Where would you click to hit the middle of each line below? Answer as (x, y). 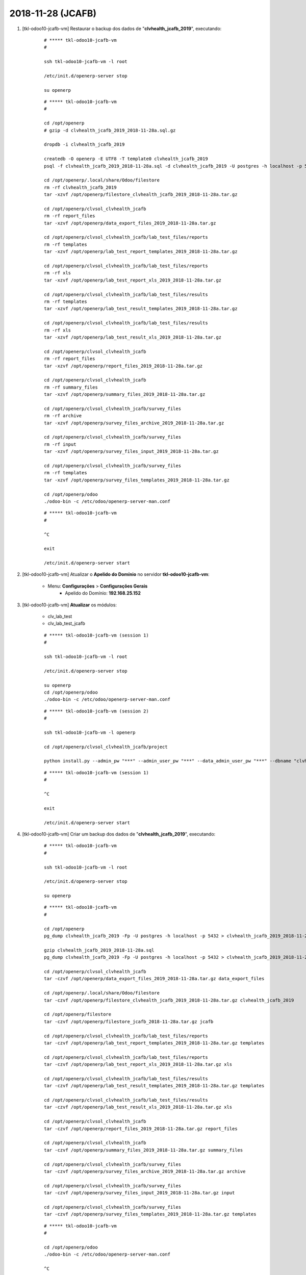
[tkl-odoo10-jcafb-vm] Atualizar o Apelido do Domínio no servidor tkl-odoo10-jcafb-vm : (116, 574)
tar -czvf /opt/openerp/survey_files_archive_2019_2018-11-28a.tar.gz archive (145, 1171)
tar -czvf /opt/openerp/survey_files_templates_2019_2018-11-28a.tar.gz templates (150, 1214)
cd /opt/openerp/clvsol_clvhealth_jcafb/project (106, 747)
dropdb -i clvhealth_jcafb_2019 (84, 145)
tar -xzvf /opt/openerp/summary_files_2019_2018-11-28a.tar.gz (125, 394)
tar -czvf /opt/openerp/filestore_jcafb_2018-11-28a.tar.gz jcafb (129, 1022)
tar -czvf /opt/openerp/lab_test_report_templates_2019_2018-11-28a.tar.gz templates (154, 1043)
